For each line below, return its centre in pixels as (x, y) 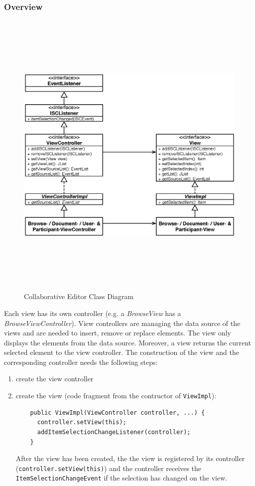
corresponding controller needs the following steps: (81, 362)
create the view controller (55, 379)
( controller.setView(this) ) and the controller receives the (109, 468)
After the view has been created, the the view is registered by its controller (130, 458)
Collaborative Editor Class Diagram (79, 296)
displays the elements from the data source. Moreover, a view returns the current (128, 342)
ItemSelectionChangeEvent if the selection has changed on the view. (122, 478)
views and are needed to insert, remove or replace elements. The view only (118, 333)
